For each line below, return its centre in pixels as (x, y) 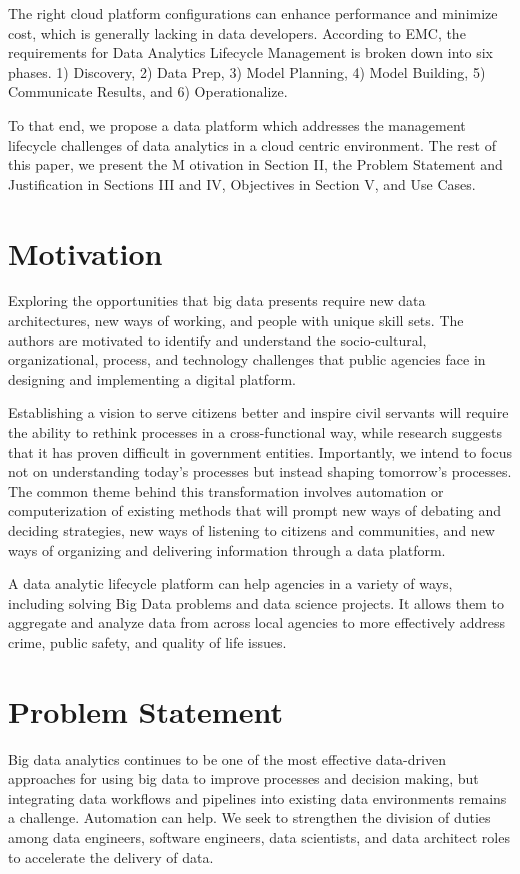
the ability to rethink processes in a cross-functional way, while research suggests (255, 432)
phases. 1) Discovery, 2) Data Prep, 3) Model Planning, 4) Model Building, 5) (247, 71)
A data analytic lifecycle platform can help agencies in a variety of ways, (230, 583)
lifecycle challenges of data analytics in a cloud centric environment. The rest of (252, 144)
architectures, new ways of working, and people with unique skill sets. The (236, 320)
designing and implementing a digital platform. (152, 378)
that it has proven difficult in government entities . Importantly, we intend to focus (260, 451)
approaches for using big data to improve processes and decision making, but (243, 778)
